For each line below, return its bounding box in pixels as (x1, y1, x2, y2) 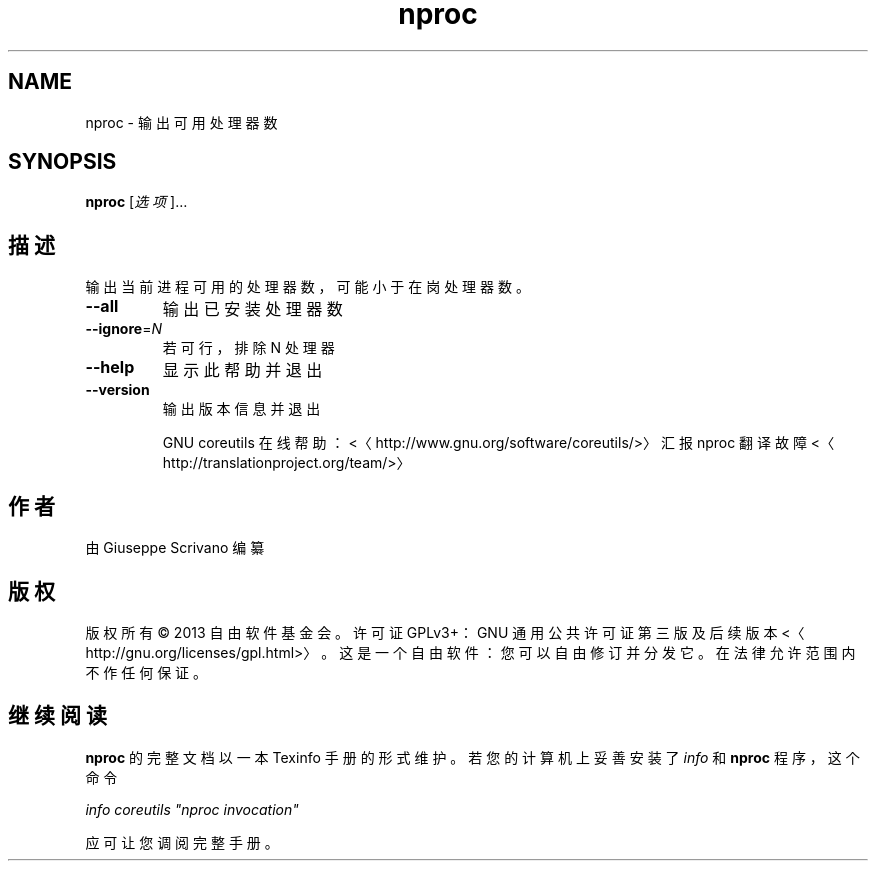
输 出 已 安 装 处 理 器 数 (162, 299, 343, 320)
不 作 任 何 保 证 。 (85, 663, 208, 681)
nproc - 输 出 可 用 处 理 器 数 (85, 113, 278, 131)
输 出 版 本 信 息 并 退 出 (162, 400, 321, 418)
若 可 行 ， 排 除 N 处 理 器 (162, 339, 335, 357)
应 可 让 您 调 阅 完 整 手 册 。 (85, 833, 279, 851)
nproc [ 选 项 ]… (85, 193, 188, 211)
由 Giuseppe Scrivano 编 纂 (85, 539, 265, 557)
